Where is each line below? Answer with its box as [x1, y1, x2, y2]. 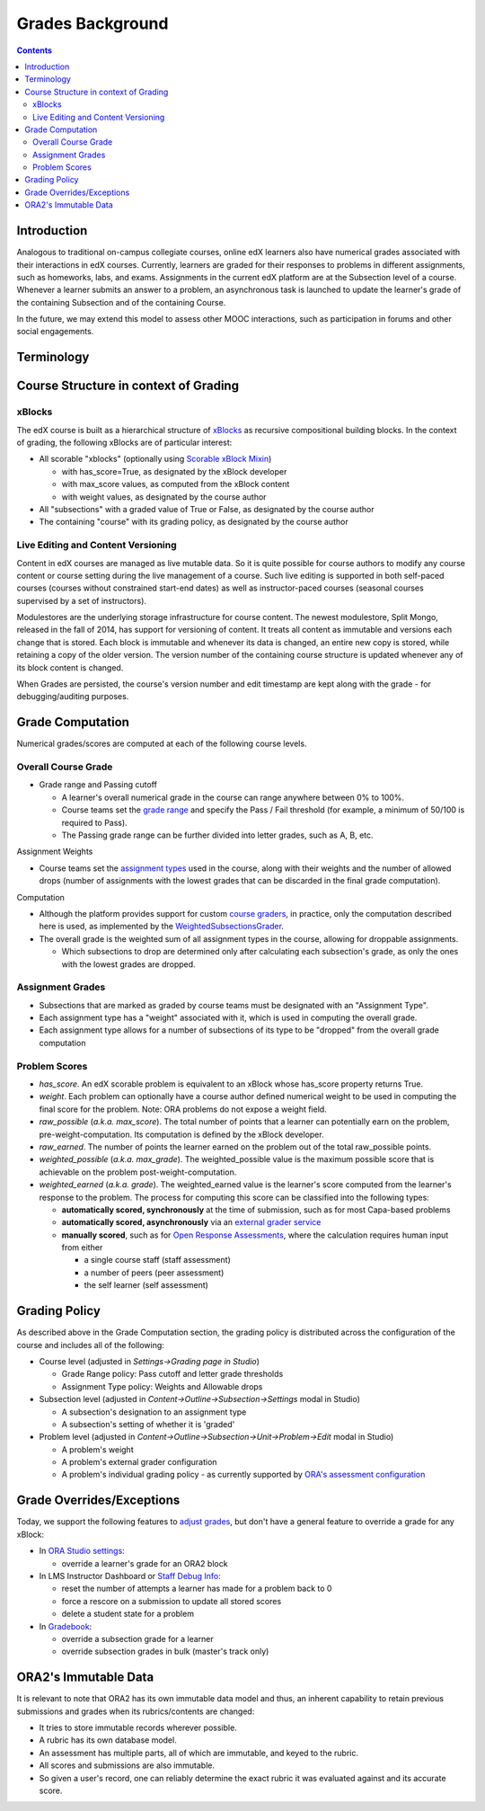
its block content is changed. [16, 661, 124, 673]
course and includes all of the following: [16, 1339, 165, 1350]
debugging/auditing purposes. [16, 691, 129, 702]
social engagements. [16, 326, 94, 337]
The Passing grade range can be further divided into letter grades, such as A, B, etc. [61, 830, 374, 840]
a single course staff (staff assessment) [84, 1255, 231, 1265]
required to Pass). [61, 817, 128, 828]
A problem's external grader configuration [61, 1457, 217, 1468]
